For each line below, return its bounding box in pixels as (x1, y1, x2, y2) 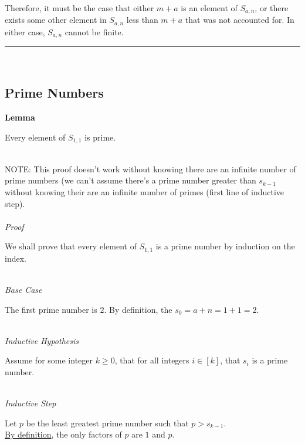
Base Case (5, 283, 42, 295)
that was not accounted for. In (185, 14, 294, 26)
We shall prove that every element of (5, 240, 137, 252)
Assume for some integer (5, 354, 93, 366)
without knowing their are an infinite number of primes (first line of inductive (5, 185, 284, 198)
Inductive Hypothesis (5, 334, 79, 346)
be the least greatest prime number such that (26, 416, 189, 429)
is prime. (84, 131, 116, 143)
